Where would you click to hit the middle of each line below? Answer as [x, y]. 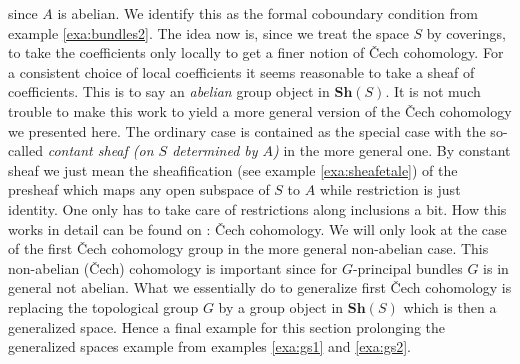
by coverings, [466, 32]
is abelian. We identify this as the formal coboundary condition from [267, 13]
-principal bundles [407, 267]
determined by [215, 150]
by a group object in [281, 306]
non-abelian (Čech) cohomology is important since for [173, 267]
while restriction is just [390, 189]
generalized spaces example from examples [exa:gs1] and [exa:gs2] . [209, 346]
